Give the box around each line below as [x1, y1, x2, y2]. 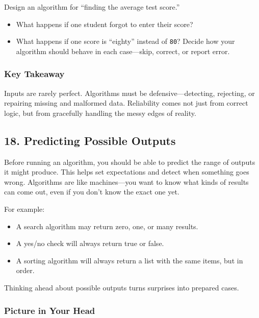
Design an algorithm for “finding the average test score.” [4, 2, 180, 12]
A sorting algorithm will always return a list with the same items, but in [16, 255, 243, 265]
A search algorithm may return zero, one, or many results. [16, 221, 198, 231]
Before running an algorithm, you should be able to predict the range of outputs [4, 156, 255, 167]
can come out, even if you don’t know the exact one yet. [4, 186, 179, 197]
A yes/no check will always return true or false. [16, 238, 164, 249]
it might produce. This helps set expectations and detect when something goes [4, 166, 249, 177]
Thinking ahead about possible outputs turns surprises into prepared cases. [4, 282, 239, 292]
